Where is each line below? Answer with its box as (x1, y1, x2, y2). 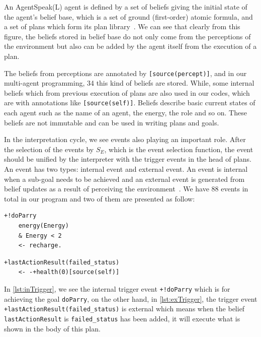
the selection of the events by (4, 144, 94, 154)
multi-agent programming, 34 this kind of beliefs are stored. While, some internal (4, 78, 254, 88)
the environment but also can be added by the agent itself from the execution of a (4, 41, 257, 51)
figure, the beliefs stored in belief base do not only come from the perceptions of (4, 31, 251, 41)
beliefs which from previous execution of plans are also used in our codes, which (4, 87, 250, 98)
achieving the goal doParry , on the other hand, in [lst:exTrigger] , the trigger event (4, 293, 257, 304)
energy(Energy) (18, 222, 69, 229)
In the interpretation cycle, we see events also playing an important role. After (4, 134, 246, 145)
